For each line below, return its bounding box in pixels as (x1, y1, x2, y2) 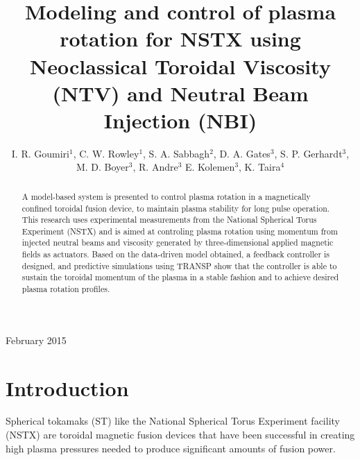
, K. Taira (239, 160, 281, 174)
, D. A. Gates (213, 146, 271, 160)
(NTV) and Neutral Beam (52, 78, 309, 107)
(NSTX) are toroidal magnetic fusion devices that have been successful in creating (6, 427, 355, 442)
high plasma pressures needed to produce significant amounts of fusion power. (6, 441, 336, 455)
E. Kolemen (185, 160, 235, 174)
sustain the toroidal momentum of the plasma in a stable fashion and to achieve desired (22, 271, 339, 283)
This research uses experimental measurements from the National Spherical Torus (22, 214, 317, 225)
